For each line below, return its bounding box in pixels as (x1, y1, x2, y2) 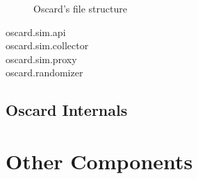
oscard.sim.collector (6, 38, 89, 53)
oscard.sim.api (6, 24, 66, 39)
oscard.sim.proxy (6, 51, 77, 66)
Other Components (6, 146, 193, 175)
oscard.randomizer (6, 65, 83, 80)
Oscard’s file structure (33, 1, 127, 15)
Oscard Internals (6, 99, 128, 121)
